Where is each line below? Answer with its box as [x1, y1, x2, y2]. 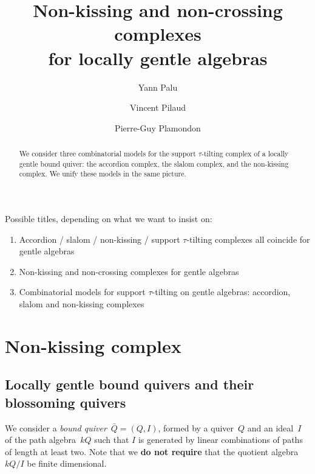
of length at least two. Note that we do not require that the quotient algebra [5, 445, 299, 458]
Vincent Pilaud [130, 101, 186, 114]
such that [94, 433, 129, 446]
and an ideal [247, 421, 294, 434]
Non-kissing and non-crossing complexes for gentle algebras [19, 265, 239, 277]
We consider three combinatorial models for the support [19, 148, 196, 159]
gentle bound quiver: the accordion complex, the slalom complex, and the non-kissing [19, 158, 289, 169]
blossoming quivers [5, 392, 126, 411]
